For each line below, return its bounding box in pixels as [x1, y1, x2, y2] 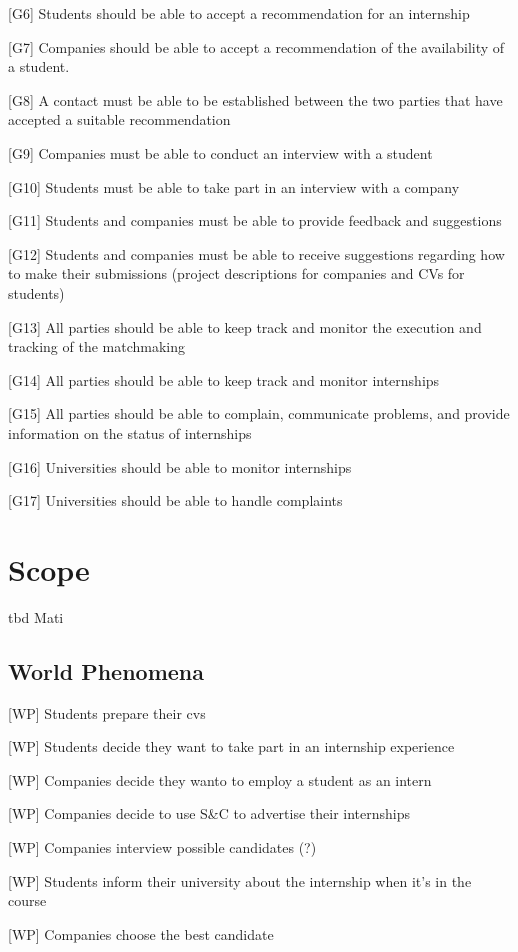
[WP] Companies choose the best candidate [8, 923, 274, 944]
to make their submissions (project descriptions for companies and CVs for [8, 263, 465, 284]
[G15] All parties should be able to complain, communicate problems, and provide [8, 403, 510, 424]
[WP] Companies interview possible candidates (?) [8, 836, 317, 857]
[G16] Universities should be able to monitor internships [8, 456, 352, 477]
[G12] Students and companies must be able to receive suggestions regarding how [8, 243, 505, 264]
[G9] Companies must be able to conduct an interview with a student [8, 142, 433, 163]
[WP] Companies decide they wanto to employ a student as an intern [8, 769, 432, 790]
